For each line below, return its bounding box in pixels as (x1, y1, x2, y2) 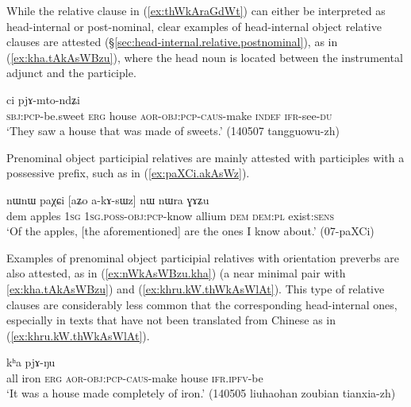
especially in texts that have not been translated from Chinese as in (6, 312, 336, 328)
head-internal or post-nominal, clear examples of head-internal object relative (6, 17, 382, 34)
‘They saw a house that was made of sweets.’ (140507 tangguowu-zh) (6, 122, 340, 139)
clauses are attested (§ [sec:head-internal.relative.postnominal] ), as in (6, 33, 338, 50)
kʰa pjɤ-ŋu (6, 354, 56, 370)
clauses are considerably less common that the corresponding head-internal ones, (6, 296, 398, 312)
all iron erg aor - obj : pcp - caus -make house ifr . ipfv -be (6, 369, 263, 386)
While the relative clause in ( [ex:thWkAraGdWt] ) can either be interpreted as (6, 2, 386, 18)
